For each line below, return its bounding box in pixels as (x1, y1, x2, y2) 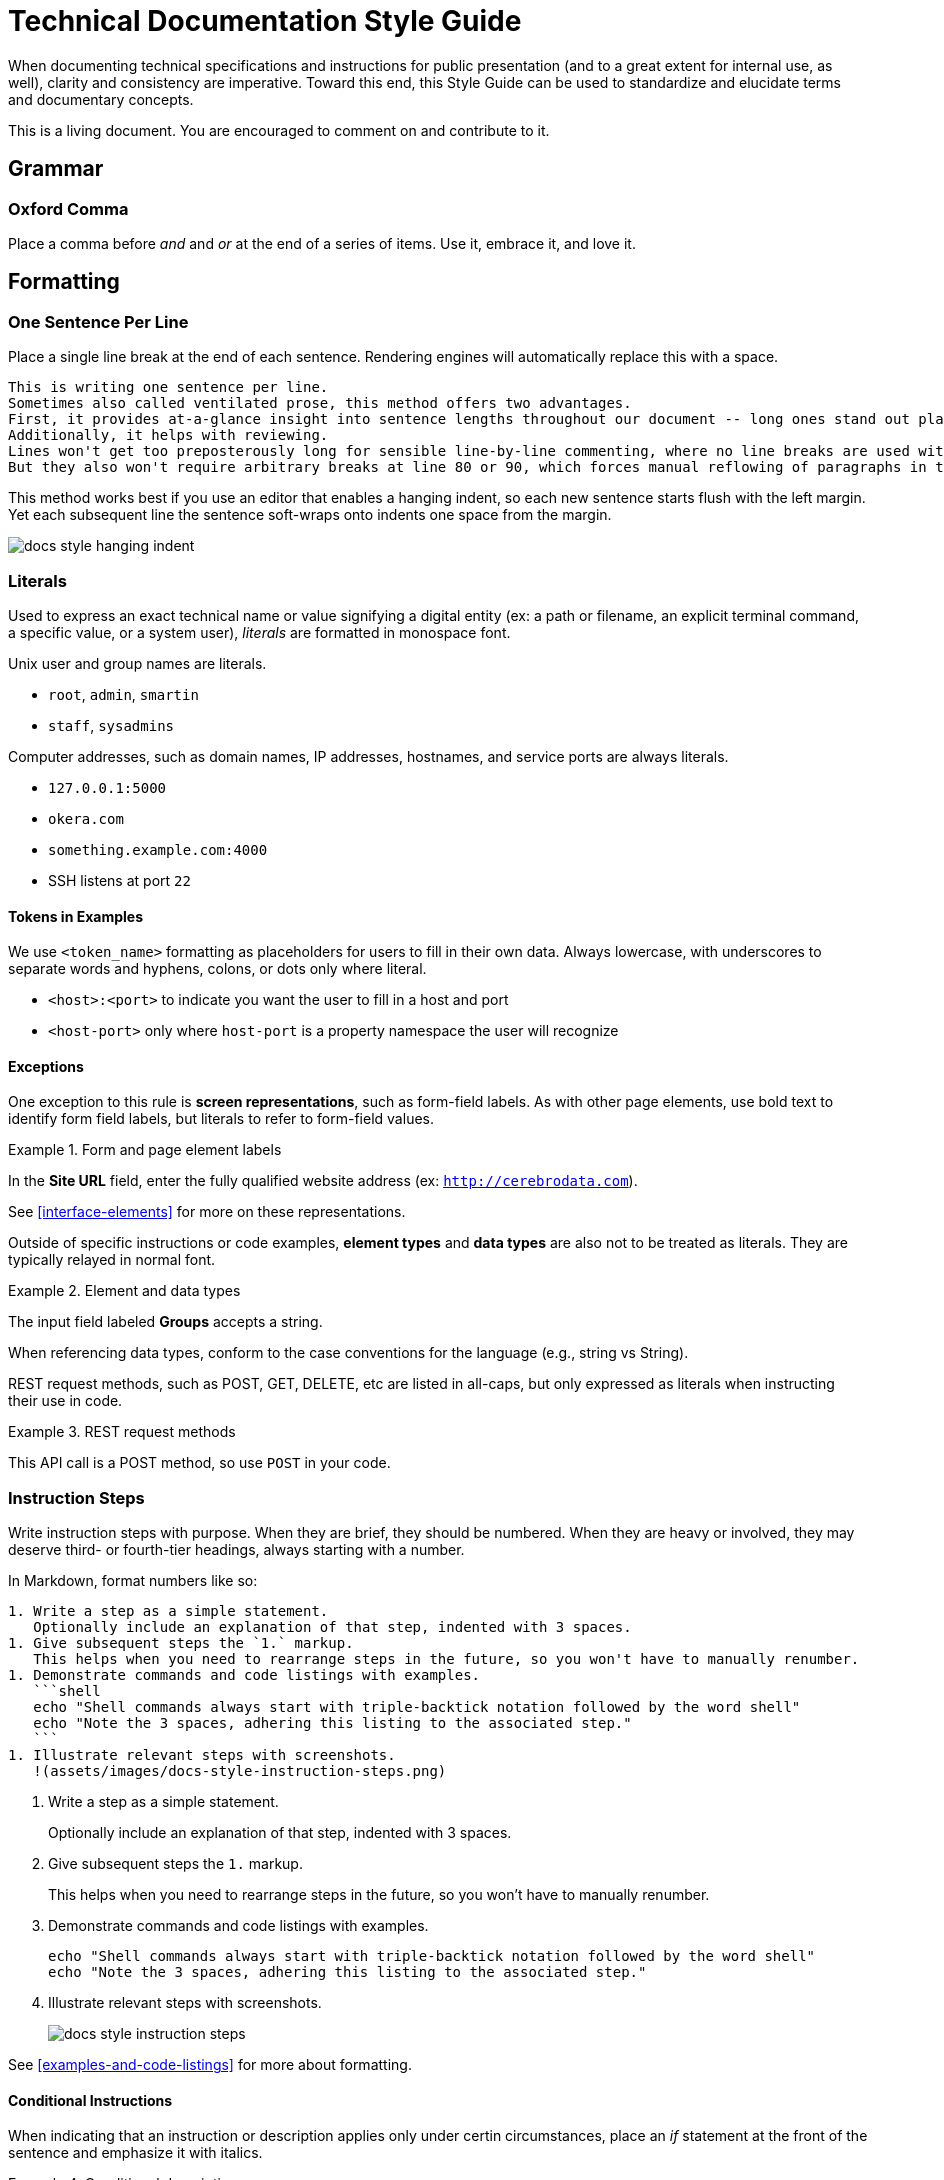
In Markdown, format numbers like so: (8, 1572, 258, 1590)
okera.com (48, 810, 124, 827)
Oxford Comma (8, 198, 129, 219)
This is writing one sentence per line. (8, 379, 329, 396)
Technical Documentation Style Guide (8, 4, 522, 38)
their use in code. (8, 1392, 123, 1410)
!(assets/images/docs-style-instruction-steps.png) (33, 1763, 447, 1780)
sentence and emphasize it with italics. (8, 2144, 263, 2162)
